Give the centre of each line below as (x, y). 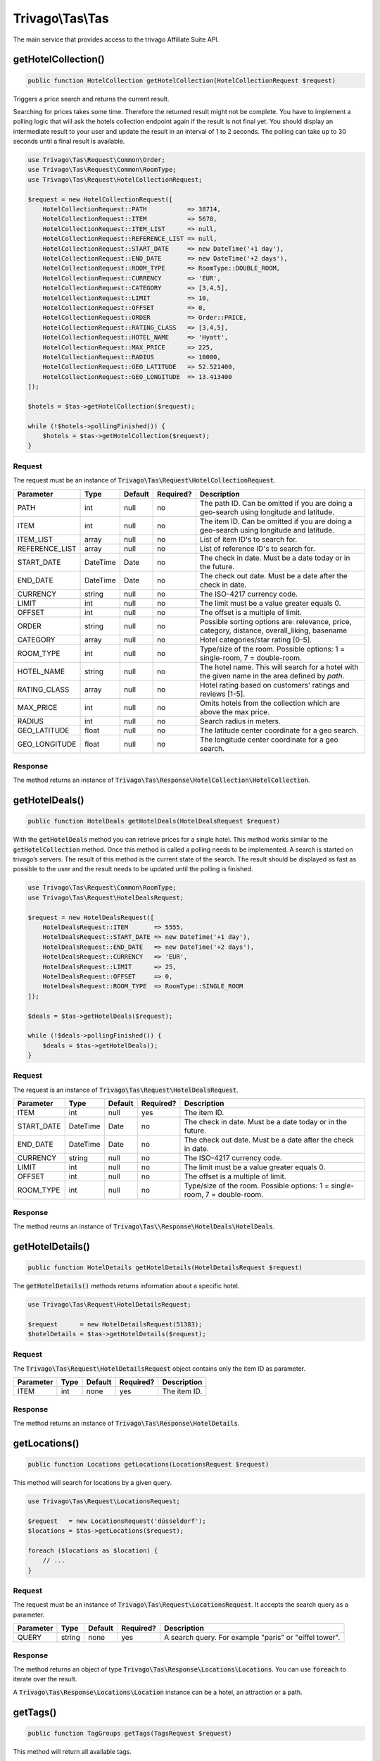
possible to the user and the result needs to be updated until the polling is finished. (133, 869)
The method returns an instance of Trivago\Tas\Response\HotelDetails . (126, 1423)
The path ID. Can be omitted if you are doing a (276, 503)
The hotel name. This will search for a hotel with (279, 667)
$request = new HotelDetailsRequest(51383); (115, 1324)
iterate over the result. (45, 1679)
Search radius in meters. (240, 721)
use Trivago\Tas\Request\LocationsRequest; (104, 1501)
